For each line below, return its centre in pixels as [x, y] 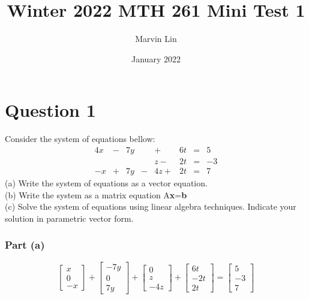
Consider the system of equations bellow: [80, 139]
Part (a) [25, 245]
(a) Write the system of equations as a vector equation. [106, 182]
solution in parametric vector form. [69, 218]
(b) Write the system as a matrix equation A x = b [96, 194]
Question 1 [50, 110]
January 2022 [156, 58]
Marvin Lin [156, 39]
